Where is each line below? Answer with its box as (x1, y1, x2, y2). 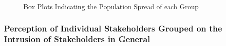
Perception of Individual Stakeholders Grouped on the (4, 22, 222, 34)
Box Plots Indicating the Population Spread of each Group (23, 1, 199, 11)
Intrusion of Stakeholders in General (4, 33, 150, 45)
